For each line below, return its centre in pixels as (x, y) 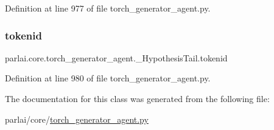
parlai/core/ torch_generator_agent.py (77, 119)
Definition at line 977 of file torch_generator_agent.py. (108, 8)
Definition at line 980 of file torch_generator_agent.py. (108, 78)
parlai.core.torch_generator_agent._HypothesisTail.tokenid (116, 57)
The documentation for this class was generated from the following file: (137, 98)
